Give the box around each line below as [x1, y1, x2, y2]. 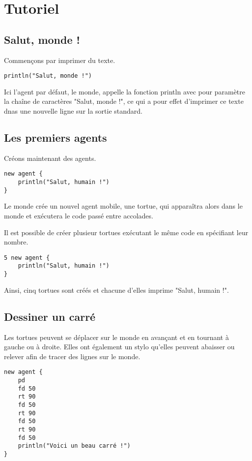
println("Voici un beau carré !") [18, 442, 131, 450]
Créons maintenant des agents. [4, 153, 96, 163]
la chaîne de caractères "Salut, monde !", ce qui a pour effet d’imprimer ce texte [4, 96, 244, 106]
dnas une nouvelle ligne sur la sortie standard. [4, 106, 143, 116]
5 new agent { [4, 254, 50, 261]
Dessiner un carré [4, 308, 96, 324]
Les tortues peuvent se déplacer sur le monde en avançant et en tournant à [4, 332, 229, 342]
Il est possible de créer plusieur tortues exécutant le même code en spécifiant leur [4, 227, 249, 237]
